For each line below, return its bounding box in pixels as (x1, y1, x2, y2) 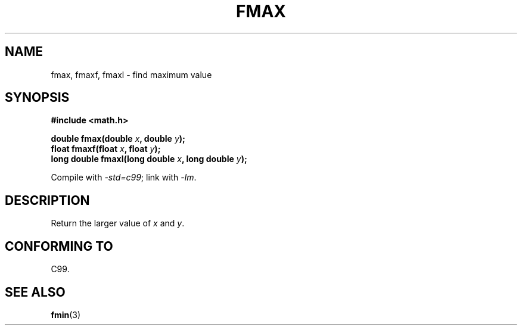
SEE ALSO (5, 284, 66, 300)
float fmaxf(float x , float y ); (51, 144, 161, 154)
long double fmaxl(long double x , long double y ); (51, 154, 247, 164)
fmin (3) (51, 309, 81, 320)
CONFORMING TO (5, 238, 113, 254)
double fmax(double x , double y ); (51, 133, 185, 144)
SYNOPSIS (5, 90, 70, 105)
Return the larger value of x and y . (51, 218, 185, 229)
